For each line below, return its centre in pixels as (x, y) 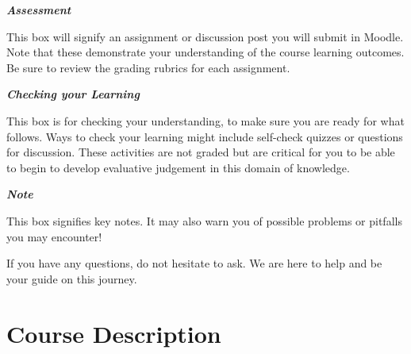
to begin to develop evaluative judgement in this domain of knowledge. (178, 167)
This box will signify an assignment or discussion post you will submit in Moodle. (205, 36)
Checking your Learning (73, 94)
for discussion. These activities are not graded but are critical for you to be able (201, 152)
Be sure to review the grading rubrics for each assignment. (148, 67)
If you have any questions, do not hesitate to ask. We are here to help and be (194, 263)
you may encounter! (54, 236)
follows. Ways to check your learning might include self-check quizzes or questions (205, 136)
